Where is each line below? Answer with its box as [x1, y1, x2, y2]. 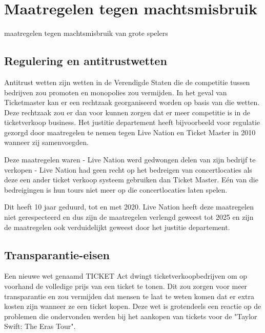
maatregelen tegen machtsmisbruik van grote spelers [4, 28, 168, 38]
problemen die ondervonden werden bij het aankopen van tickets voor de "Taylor [4, 310, 257, 321]
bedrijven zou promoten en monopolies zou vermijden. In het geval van [4, 87, 227, 97]
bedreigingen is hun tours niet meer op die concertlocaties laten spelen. [4, 184, 228, 195]
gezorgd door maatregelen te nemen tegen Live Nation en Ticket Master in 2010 [4, 127, 256, 137]
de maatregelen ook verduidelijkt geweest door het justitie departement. [4, 221, 230, 232]
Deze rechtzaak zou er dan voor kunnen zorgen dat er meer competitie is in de [4, 107, 250, 117]
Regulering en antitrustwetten [4, 53, 167, 69]
